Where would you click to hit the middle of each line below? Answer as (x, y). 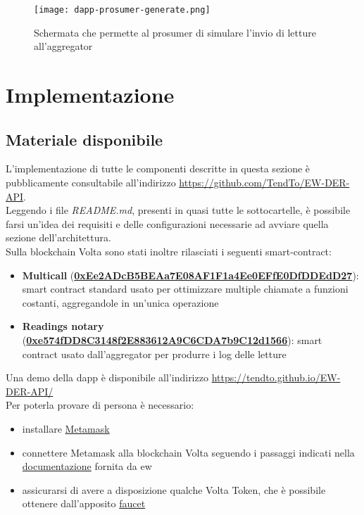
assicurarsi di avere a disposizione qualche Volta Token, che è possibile (174, 489)
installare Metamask (66, 428)
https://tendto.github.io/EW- (276, 377)
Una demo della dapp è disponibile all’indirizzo (107, 377)
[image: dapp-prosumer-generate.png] (122, 10)
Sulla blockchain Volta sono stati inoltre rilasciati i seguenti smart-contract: (169, 251)
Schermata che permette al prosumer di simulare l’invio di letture (175, 32)
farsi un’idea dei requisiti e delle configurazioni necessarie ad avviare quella (167, 223)
